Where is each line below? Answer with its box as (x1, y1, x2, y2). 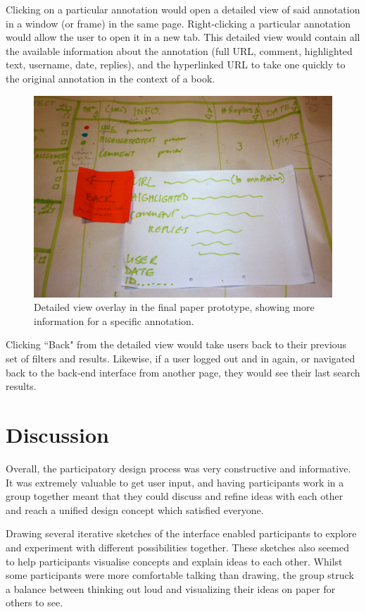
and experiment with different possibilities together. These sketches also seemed (6, 539, 349, 554)
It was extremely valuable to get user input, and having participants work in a (6, 475, 344, 489)
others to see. (6, 595, 63, 610)
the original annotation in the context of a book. (6, 71, 215, 85)
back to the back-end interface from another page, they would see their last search (6, 365, 360, 379)
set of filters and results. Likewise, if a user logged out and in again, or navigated (6, 351, 355, 366)
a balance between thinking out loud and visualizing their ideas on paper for (6, 581, 336, 596)
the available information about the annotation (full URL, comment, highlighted (6, 43, 353, 58)
